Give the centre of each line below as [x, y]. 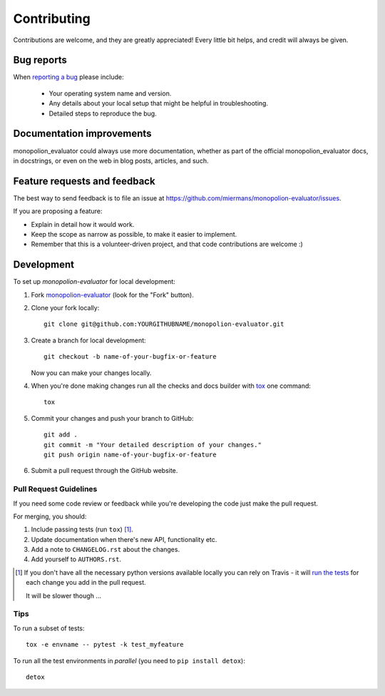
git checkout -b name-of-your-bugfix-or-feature [130, 357]
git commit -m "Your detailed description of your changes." [153, 445]
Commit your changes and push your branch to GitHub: [112, 418]
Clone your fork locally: [65, 308]
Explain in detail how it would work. [83, 224]
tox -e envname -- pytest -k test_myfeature [105, 645]
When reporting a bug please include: [68, 77]
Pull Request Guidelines [55, 489]
